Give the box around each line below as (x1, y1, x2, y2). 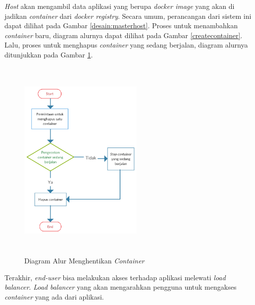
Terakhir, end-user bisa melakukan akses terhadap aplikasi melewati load (4, 272, 226, 282)
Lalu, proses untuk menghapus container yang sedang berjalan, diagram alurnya (4, 40, 248, 50)
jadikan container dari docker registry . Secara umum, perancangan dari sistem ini (4, 10, 252, 21)
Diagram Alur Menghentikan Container (24, 255, 145, 266)
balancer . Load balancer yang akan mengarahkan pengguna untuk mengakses (4, 282, 237, 292)
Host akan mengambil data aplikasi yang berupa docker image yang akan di (4, 1, 235, 11)
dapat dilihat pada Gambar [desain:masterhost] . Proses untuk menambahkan (4, 20, 238, 31)
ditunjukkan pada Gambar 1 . (4, 49, 93, 59)
